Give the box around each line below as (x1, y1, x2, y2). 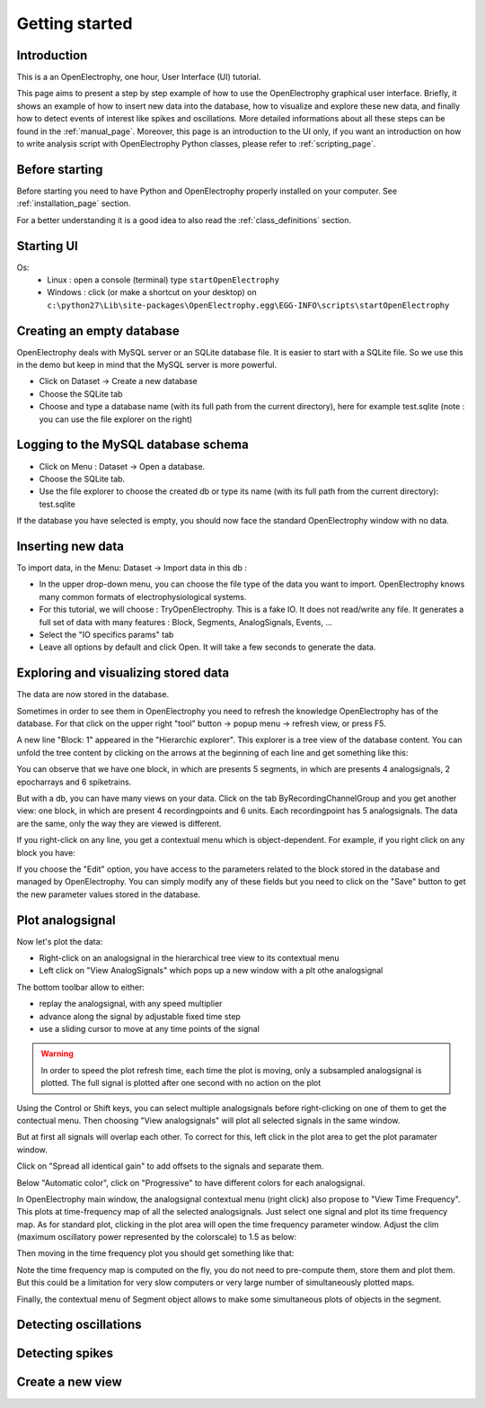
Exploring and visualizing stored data (16, 666, 229, 681)
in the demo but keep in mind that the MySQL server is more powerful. (16, 360, 278, 371)
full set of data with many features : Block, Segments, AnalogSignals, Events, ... (39, 616, 332, 627)
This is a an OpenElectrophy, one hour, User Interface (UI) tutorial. (16, 72, 261, 83)
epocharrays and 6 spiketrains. (16, 776, 132, 787)
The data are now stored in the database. (16, 689, 170, 700)
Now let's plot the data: (16, 936, 103, 946)
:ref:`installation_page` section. (16, 198, 131, 209)
